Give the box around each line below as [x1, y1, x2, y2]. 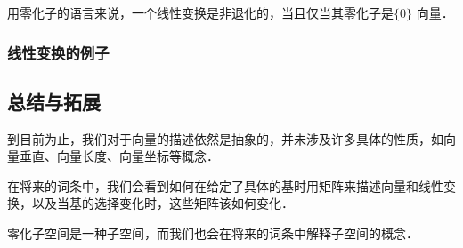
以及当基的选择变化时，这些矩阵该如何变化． [31, 194, 294, 212]
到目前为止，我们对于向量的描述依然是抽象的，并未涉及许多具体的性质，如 [7, 129, 443, 148]
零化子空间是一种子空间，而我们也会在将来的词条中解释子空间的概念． [7, 224, 418, 243]
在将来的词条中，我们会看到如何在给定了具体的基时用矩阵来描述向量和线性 [7, 176, 443, 195]
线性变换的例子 [7, 41, 110, 63]
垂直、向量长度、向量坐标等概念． [19, 147, 219, 165]
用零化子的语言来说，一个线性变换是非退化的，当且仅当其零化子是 [7, 4, 394, 21]
